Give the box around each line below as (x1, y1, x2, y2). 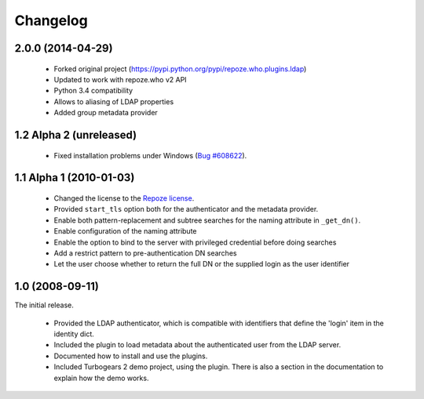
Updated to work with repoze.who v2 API (53, 74, 188, 84)
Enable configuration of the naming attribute (53, 227, 197, 236)
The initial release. (14, 300, 74, 310)
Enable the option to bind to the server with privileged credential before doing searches (53, 238, 337, 247)
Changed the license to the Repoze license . (53, 193, 195, 203)
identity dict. (53, 329, 94, 339)
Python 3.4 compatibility (53, 86, 133, 96)
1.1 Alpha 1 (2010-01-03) (14, 171, 135, 184)
